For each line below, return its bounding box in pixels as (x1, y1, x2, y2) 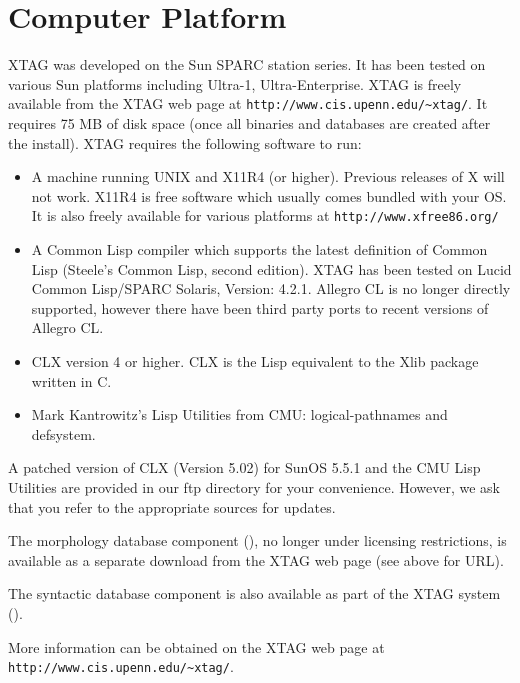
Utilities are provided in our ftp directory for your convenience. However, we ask (8, 476, 501, 497)
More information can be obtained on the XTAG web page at (8, 636, 385, 657)
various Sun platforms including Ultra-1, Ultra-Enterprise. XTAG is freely (8, 73, 462, 94)
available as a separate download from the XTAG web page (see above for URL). (8, 549, 504, 570)
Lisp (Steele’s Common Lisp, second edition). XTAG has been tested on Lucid (31, 258, 512, 279)
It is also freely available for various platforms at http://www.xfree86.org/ (31, 205, 499, 226)
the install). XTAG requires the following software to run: (8, 132, 362, 153)
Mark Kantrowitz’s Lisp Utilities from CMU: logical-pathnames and (31, 404, 448, 425)
